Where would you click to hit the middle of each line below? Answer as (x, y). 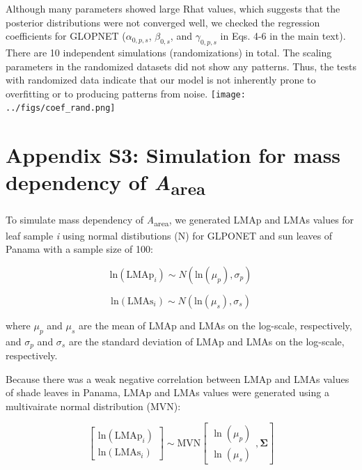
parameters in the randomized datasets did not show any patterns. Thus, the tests (181, 66)
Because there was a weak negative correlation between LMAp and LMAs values (178, 378)
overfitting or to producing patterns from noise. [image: (126, 93)
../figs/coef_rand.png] (61, 108)
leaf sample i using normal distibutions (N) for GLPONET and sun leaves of (169, 235)
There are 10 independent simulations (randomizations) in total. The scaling (169, 52)
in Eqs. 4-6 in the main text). (283, 36)
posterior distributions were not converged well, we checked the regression (163, 22)
